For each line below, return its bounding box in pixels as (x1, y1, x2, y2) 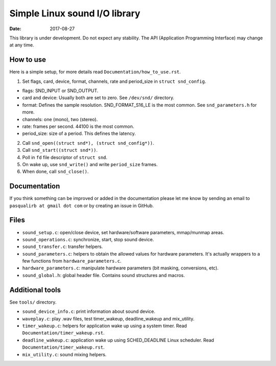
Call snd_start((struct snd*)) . (22, 147, 98, 153)
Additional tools (9, 285, 61, 294)
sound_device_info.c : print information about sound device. (22, 308, 155, 314)
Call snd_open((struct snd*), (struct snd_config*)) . (22, 140, 154, 146)
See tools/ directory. (9, 299, 57, 305)
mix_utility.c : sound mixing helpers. (22, 351, 107, 357)
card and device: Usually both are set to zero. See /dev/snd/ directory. (22, 95, 175, 101)
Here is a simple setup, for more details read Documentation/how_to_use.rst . (9, 69, 181, 75)
